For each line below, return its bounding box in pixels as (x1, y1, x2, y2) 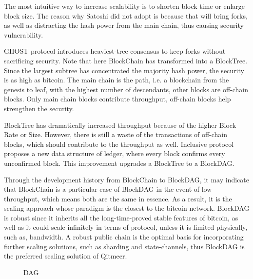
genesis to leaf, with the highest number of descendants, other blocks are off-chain (4, 84, 249, 94)
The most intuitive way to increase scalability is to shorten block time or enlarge (4, 1, 245, 11)
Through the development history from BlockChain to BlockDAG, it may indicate (4, 174, 249, 184)
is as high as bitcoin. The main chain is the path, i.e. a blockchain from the (4, 75, 229, 85)
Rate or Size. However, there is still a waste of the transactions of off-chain (4, 129, 227, 139)
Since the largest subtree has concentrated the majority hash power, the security (4, 65, 244, 75)
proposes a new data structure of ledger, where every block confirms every (4, 148, 225, 159)
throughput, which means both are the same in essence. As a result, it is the (4, 193, 232, 203)
